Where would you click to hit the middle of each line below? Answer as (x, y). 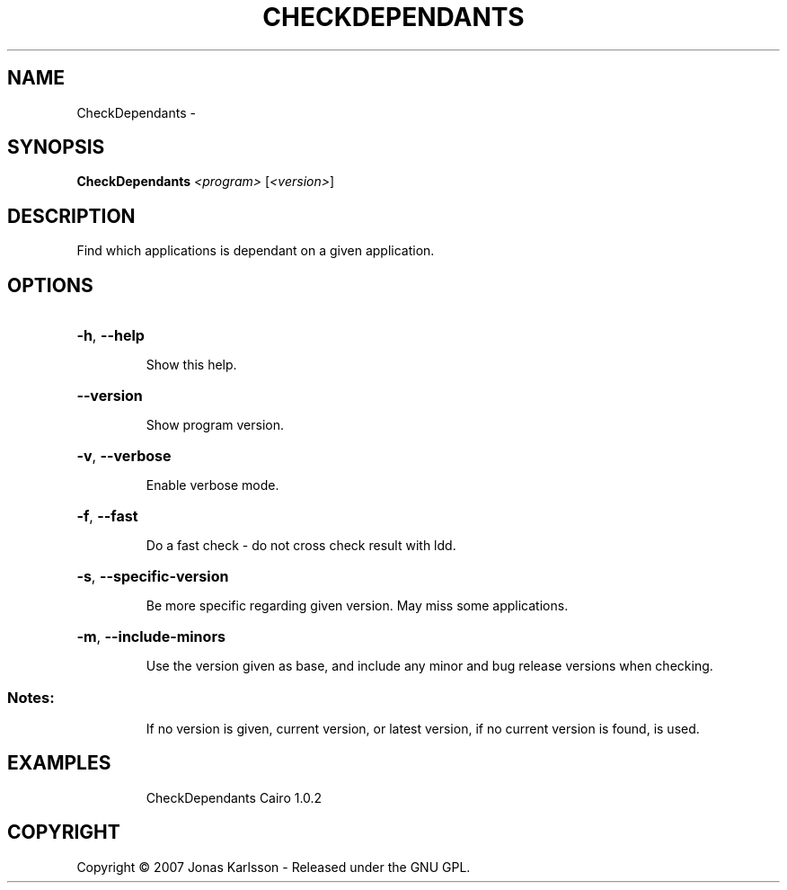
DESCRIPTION (71, 216)
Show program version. (215, 425)
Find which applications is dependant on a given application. (256, 251)
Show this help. (191, 365)
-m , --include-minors (151, 637)
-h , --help (111, 336)
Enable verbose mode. (212, 485)
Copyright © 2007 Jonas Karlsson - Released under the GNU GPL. (274, 867)
